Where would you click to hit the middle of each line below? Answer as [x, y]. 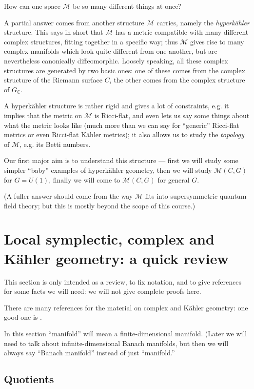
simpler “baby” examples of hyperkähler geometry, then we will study [108, 170]
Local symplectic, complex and [109, 239]
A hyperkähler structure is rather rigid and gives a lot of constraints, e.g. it [117, 106]
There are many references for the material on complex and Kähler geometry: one [126, 307]
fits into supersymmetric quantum [196, 196]
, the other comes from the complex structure [177, 80]
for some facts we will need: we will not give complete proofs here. [103, 291]
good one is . [23, 317]
